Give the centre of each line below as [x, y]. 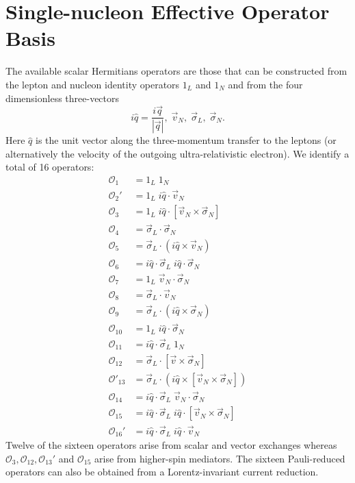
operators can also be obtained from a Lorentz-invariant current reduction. [162, 472]
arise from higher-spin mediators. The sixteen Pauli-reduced [220, 458]
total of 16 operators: [50, 167]
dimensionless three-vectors [63, 98]
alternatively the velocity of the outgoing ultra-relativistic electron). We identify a [177, 153]
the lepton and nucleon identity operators [93, 84]
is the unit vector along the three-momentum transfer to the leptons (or [186, 140]
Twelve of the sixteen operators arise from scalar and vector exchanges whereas [171, 445]
